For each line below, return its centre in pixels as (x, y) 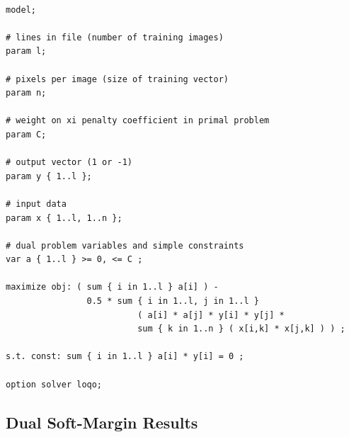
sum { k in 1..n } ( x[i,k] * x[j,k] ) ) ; (241, 329)
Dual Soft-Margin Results (102, 422)
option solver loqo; (54, 384)
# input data (36, 204)
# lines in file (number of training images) (115, 37)
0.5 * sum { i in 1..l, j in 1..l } (173, 301)
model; (21, 10)
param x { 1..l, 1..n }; (64, 218)
